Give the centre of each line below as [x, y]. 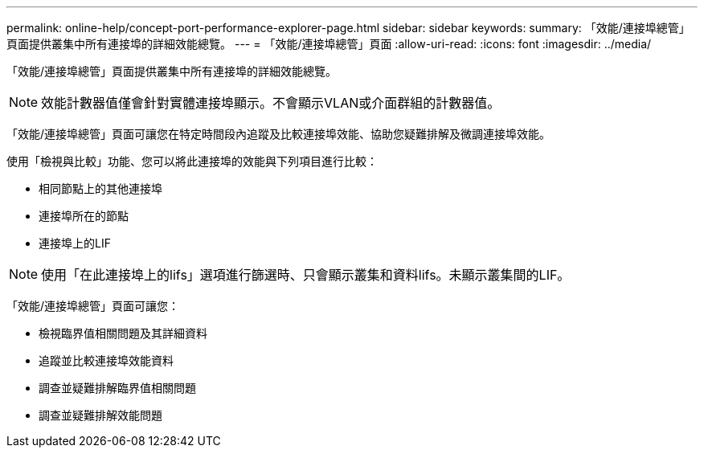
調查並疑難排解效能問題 [100, 415]
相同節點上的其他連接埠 [100, 188]
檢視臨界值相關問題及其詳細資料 [123, 333]
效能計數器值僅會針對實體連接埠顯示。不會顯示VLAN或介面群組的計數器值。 [271, 103]
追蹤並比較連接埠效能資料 [106, 360]
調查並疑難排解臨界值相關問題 [117, 388]
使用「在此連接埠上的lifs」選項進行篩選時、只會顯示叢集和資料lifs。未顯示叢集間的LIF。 [306, 275]
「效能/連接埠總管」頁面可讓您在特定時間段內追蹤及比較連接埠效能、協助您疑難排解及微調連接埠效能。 [279, 134]
